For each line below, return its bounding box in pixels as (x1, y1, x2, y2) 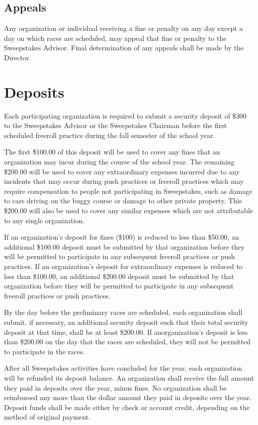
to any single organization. (4, 215, 85, 225)
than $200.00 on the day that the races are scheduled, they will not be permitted (4, 336, 251, 347)
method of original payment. (4, 412, 90, 422)
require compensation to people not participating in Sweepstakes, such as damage (4, 185, 253, 196)
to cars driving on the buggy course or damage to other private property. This (4, 195, 242, 206)
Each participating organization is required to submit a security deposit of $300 (4, 110, 247, 121)
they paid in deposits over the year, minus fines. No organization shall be (4, 382, 227, 393)
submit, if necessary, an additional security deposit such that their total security (4, 316, 249, 327)
